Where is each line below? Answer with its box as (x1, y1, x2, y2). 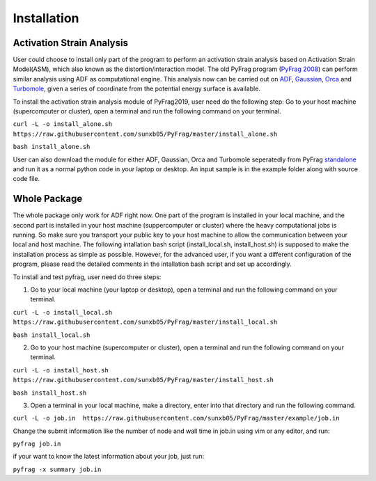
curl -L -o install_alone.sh (13, 120, 113, 128)
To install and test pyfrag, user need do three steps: (13, 272, 162, 281)
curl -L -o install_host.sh (13, 366, 109, 374)
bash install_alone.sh (13, 143, 91, 151)
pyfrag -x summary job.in (13, 465, 102, 473)
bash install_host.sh (13, 388, 87, 397)
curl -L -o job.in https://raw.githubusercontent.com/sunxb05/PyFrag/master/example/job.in (13, 414, 340, 423)
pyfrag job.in (13, 440, 61, 448)
